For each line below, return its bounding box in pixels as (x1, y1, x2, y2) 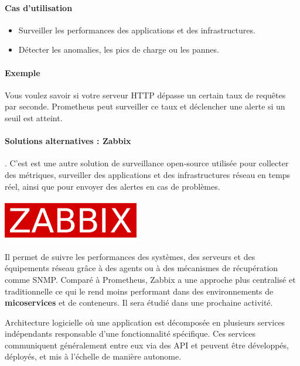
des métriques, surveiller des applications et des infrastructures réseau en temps (5, 168, 291, 180)
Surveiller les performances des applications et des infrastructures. (18, 23, 255, 36)
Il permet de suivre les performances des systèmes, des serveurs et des (5, 250, 255, 262)
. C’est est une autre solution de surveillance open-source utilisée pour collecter (5, 157, 289, 169)
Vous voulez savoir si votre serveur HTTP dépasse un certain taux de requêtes (5, 88, 286, 101)
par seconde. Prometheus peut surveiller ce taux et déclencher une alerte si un (5, 100, 285, 112)
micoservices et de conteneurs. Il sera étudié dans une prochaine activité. (5, 296, 273, 309)
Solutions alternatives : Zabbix (5, 135, 131, 147)
